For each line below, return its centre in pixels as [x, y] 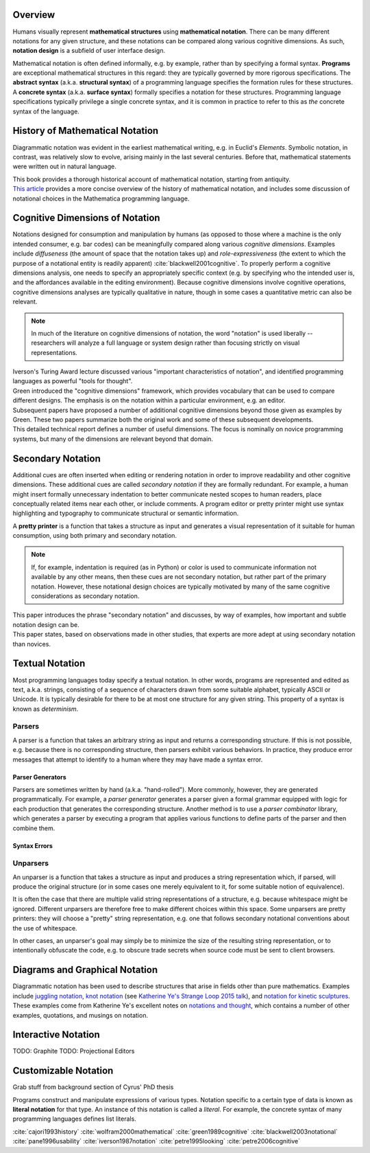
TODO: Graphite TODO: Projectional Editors [74, 1051]
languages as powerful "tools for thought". [73, 381]
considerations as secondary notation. [85, 596]
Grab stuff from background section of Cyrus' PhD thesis [93, 1087]
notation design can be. [46, 624]
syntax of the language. [46, 111]
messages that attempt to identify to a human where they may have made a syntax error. [138, 760]
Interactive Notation [57, 1035]
